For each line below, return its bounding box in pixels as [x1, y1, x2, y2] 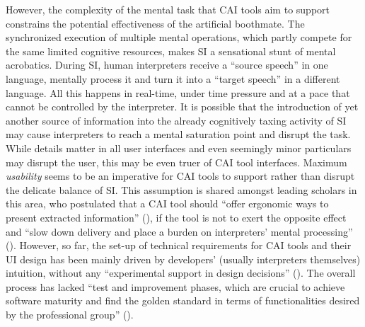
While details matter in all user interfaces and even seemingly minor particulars [6, 140, 352, 155]
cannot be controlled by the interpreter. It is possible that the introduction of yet [6, 99, 359, 114]
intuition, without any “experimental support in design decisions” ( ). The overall [6, 265, 356, 280]
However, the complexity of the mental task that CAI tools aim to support [6, 2, 330, 16]
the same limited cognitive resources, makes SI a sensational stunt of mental [6, 43, 336, 58]
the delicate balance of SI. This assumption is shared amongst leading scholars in [6, 182, 357, 197]
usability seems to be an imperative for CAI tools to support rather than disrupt [6, 168, 355, 183]
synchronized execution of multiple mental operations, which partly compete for [6, 30, 352, 45]
